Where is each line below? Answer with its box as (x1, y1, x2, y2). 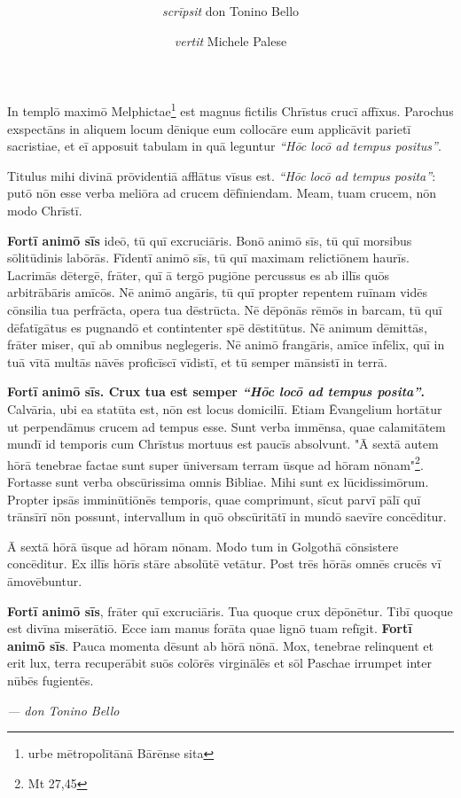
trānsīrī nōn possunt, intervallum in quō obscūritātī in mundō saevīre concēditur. (7, 507, 447, 526)
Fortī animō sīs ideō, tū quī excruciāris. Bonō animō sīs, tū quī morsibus (7, 231, 412, 249)
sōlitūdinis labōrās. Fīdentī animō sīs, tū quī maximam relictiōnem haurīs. (7, 248, 410, 267)
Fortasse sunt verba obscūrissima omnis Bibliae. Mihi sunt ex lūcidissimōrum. (7, 472, 429, 490)
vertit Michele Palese (174, 31, 287, 50)
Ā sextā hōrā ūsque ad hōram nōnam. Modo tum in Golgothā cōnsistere (7, 536, 399, 555)
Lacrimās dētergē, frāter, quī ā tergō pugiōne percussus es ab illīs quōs (7, 265, 390, 284)
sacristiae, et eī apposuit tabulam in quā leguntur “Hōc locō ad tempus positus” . (7, 137, 441, 155)
